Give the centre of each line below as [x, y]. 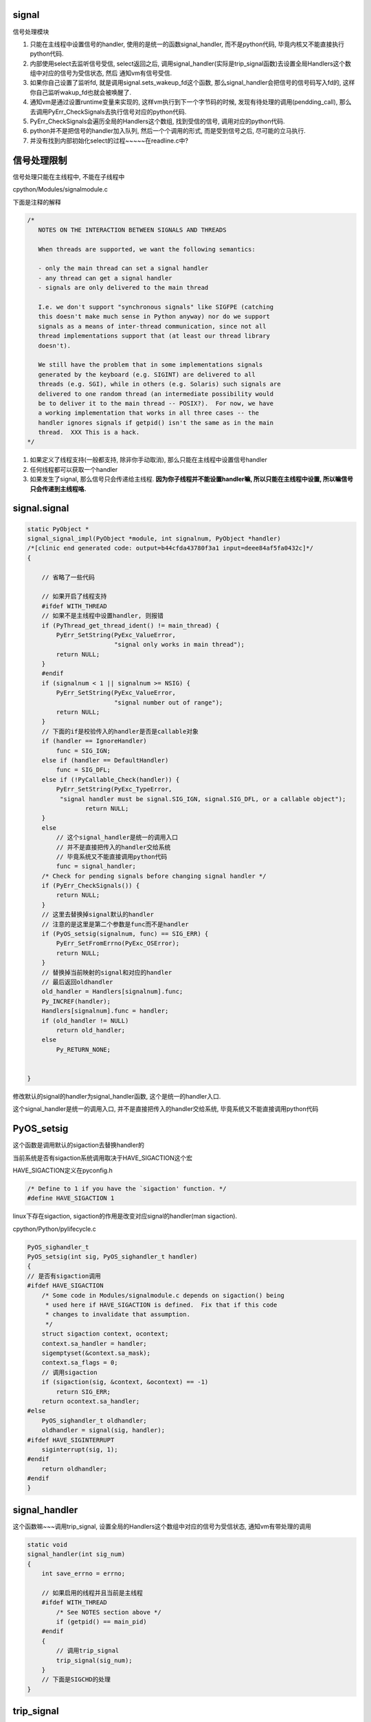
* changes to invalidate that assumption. [117, 1315]
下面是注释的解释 [37, 202]
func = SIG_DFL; [83, 770]
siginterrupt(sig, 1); [80, 1449]
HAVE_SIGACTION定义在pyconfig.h [63, 1170]
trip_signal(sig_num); [94, 1660]
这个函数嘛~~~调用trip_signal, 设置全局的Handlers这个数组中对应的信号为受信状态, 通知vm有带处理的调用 [162, 1526]
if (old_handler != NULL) [85, 1020]
